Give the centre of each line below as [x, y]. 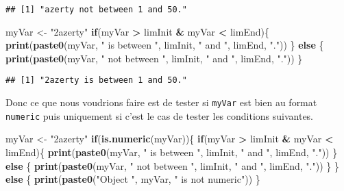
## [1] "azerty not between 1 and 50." [96, 10]
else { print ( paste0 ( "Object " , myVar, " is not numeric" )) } [133, 179]
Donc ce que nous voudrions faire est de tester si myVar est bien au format [161, 102]
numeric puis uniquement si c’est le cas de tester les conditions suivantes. [160, 115]
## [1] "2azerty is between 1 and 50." [96, 80]
